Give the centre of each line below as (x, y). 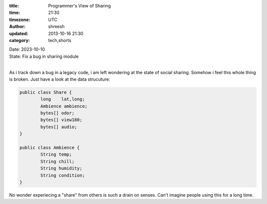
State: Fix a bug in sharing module (44, 56)
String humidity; (61, 168)
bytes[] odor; (57, 113)
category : (20, 40)
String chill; (57, 161)
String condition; (63, 175)
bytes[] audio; (59, 127)
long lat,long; (63, 99)
